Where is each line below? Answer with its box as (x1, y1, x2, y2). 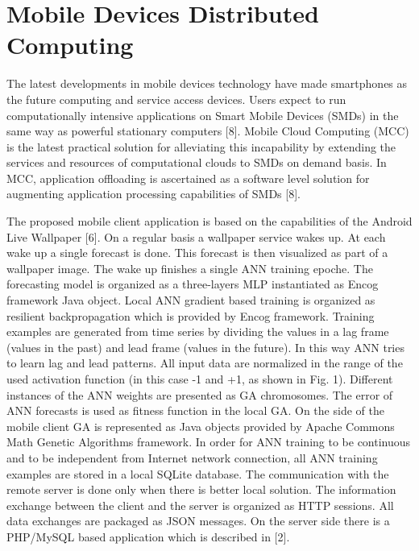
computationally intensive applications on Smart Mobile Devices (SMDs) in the (6, 106, 399, 123)
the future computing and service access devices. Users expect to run (6, 90, 346, 107)
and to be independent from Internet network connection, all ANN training (6, 449, 378, 466)
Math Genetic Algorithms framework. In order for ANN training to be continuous (6, 433, 411, 450)
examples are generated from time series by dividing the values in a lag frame (6, 323, 389, 340)
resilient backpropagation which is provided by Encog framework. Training (6, 307, 375, 324)
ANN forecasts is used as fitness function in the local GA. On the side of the (6, 402, 384, 419)
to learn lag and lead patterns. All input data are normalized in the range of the (6, 354, 403, 371)
